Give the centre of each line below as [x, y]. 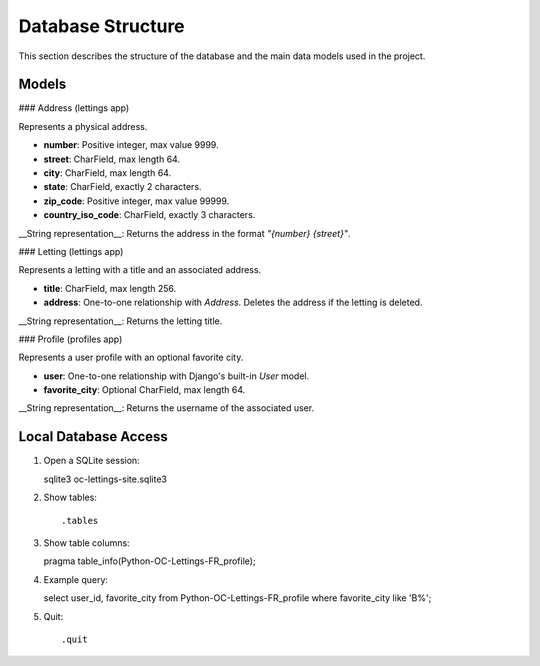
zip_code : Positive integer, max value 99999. [136, 201]
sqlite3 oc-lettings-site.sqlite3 [105, 479]
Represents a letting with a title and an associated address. [140, 270]
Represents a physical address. [83, 126]
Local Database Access [93, 436]
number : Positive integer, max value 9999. [131, 145]
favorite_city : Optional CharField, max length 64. [144, 390]
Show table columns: [86, 542]
